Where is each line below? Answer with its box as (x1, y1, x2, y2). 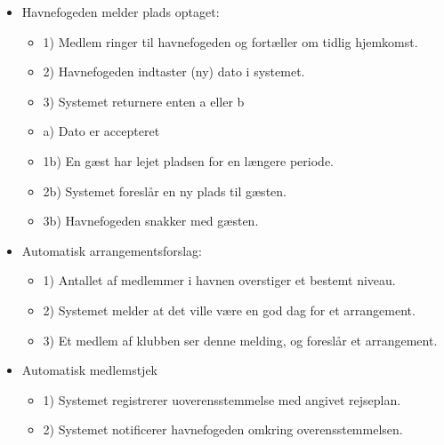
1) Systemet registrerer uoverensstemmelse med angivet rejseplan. (43, 390, 401, 409)
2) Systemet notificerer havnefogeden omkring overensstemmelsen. (43, 420, 403, 439)
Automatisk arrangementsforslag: (21, 241, 202, 259)
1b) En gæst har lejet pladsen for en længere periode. (43, 151, 335, 170)
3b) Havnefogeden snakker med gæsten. (43, 211, 259, 230)
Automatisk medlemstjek (21, 361, 157, 379)
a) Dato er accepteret (43, 122, 160, 140)
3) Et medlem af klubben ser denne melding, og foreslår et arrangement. (43, 330, 438, 349)
